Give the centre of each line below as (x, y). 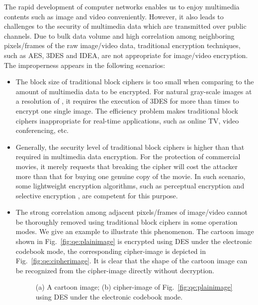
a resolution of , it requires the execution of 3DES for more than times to (127, 101)
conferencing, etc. (42, 130)
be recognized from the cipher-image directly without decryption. (115, 270)
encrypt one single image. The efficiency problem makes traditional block (127, 110)
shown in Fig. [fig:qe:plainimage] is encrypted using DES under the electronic (134, 241)
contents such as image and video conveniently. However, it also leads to (114, 16)
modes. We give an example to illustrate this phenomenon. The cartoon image (135, 231)
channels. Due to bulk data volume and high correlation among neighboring (119, 35)
